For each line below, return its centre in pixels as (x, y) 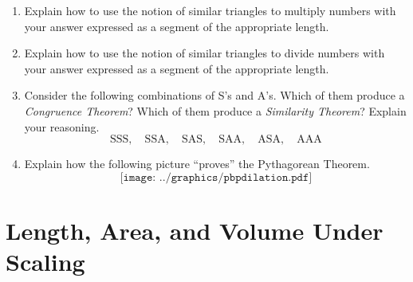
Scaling (45, 262)
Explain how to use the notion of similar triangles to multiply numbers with (210, 10)
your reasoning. (62, 126)
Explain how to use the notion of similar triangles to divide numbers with (205, 53)
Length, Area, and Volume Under (195, 230)
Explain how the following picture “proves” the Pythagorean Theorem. (197, 164)
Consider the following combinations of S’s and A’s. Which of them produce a (214, 95)
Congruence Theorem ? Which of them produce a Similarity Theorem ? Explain (215, 110)
